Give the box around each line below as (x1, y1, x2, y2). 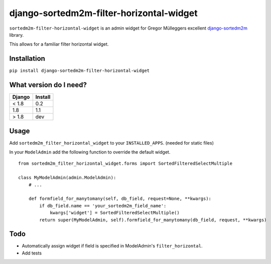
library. (9, 32, 24, 38)
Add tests (22, 250, 42, 256)
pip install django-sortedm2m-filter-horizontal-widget (9, 68, 150, 74)
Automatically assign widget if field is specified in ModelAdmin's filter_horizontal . (22, 243, 203, 249)
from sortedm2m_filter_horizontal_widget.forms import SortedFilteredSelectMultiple (18, 161, 233, 167)
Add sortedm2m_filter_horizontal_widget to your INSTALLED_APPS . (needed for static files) (9, 140, 214, 146)
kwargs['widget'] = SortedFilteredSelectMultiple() (50, 210, 180, 216)
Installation (9, 54, 45, 63)
